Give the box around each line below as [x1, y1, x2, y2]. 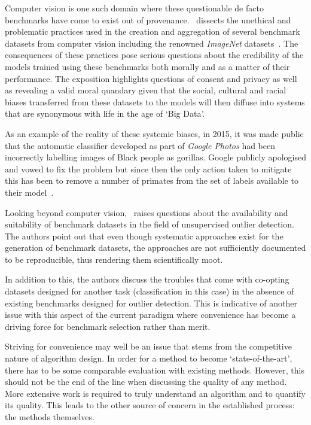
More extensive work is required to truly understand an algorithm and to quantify [5, 387, 306, 399]
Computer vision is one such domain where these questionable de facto [5, 2, 264, 14]
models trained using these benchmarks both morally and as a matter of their [5, 60, 290, 72]
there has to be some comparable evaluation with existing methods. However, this [5, 363, 304, 376]
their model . [5, 186, 54, 198]
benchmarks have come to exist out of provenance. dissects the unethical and [5, 13, 291, 26]
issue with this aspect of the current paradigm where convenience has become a [5, 308, 296, 321]
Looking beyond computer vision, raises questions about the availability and [5, 206, 288, 218]
